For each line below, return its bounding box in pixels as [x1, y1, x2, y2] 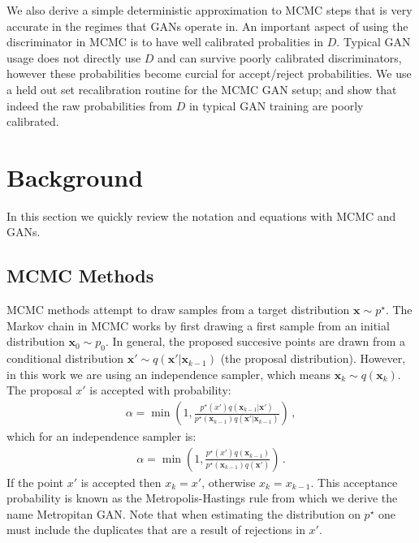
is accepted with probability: [89, 381, 231, 399]
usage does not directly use [6, 49, 141, 66]
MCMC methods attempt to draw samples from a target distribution [6, 301, 350, 318]
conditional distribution [6, 350, 124, 367]
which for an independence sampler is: [6, 428, 197, 445]
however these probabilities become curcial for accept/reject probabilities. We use [6, 65, 412, 82]
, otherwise [201, 473, 256, 490]
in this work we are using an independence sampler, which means [6, 365, 331, 382]
